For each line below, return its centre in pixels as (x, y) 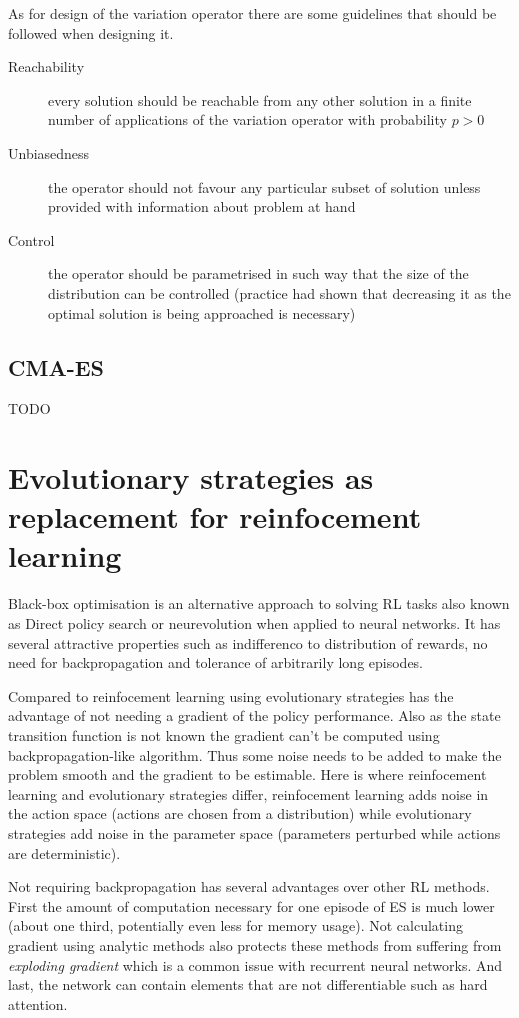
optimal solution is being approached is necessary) (202, 312)
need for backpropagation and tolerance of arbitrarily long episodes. (216, 662)
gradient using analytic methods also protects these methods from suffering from (255, 944)
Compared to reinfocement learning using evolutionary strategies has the (231, 695)
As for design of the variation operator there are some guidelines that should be (252, 13)
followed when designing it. (91, 32)
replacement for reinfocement (215, 516)
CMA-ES (56, 366)
